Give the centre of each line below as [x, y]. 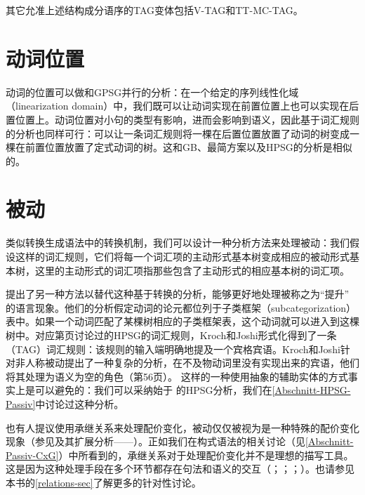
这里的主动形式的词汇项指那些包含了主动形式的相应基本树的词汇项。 [192, 270]
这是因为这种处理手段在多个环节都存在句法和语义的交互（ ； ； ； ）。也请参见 [180, 469]
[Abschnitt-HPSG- [311, 390]
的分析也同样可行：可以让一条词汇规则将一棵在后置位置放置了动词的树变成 [178, 133]
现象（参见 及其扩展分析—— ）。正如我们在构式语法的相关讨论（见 [155, 441]
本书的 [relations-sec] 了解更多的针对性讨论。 [104, 482]
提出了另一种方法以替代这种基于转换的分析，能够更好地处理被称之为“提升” [178, 294]
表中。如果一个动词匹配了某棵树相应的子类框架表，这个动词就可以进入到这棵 [182, 321]
